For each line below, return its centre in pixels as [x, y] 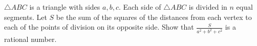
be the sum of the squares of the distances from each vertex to [154, 17]
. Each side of [140, 7]
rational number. [30, 39]
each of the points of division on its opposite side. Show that [99, 27]
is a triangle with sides [65, 7]
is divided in [208, 7]
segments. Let [26, 17]
